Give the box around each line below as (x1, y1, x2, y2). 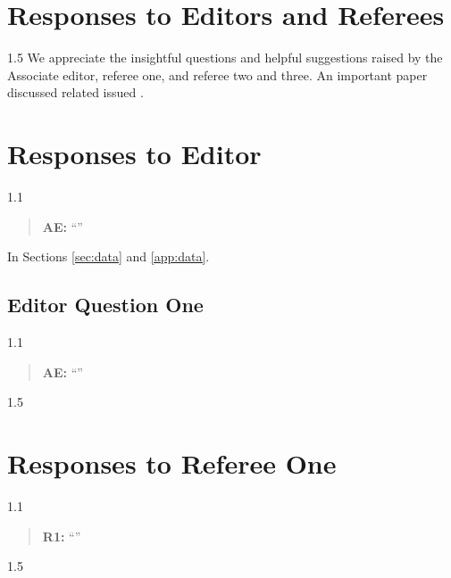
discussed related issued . (7, 83, 144, 102)
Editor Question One (7, 291, 204, 318)
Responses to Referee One (7, 444, 337, 481)
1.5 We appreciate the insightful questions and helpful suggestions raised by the (7, 48, 443, 67)
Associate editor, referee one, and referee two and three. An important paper (7, 65, 428, 84)
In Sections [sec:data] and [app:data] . (7, 247, 210, 266)
